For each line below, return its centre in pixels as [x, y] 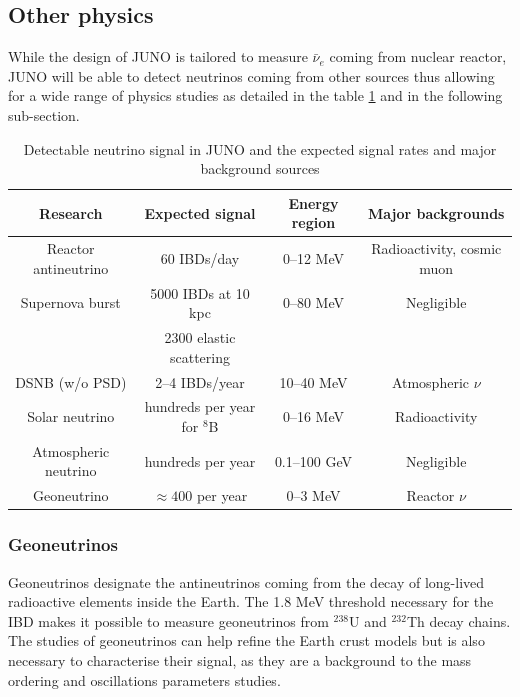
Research [71, 212]
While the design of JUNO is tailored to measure [158, 56]
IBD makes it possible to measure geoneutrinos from [168, 620]
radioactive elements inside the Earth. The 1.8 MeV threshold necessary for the [251, 601]
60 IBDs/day [200, 258]
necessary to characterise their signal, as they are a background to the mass [240, 659]
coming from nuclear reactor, [418, 56]
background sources [260, 168]
